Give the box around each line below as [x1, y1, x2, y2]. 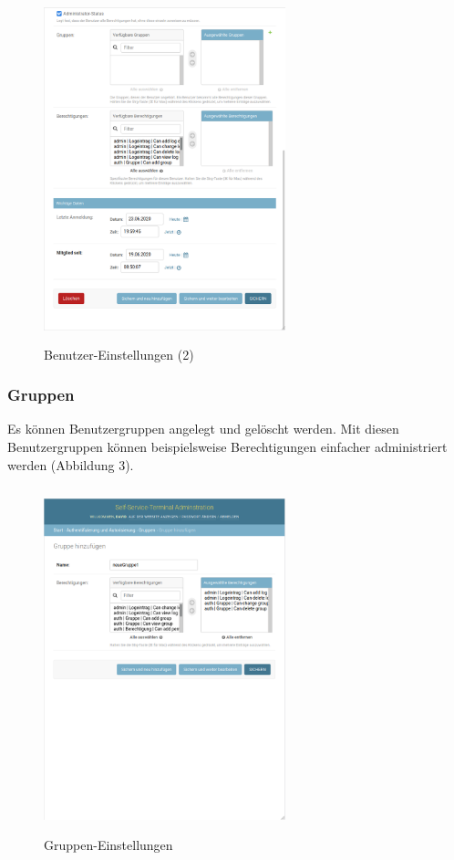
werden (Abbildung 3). [7, 455, 134, 474]
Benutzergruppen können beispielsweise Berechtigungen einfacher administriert [7, 436, 448, 456]
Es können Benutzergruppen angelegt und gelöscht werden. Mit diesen [7, 419, 399, 438]
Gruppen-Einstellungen [44, 834, 173, 854]
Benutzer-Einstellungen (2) [44, 344, 194, 363]
